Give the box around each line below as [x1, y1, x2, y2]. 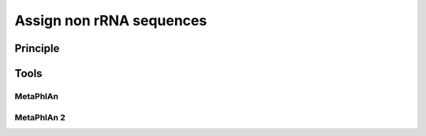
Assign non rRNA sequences [14, 12, 207, 29]
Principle [14, 42, 60, 55]
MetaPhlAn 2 [14, 112, 66, 123]
